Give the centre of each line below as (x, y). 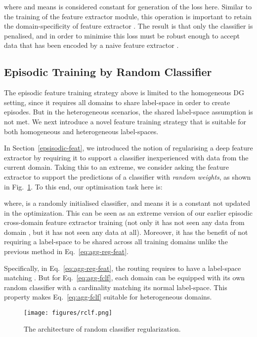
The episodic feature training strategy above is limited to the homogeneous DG (124, 93)
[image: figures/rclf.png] (68, 313)
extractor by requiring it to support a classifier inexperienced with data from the (126, 157)
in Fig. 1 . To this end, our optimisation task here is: (83, 186)
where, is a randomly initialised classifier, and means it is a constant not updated (127, 203)
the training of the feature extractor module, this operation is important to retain (128, 16)
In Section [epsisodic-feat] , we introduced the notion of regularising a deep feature (128, 148)
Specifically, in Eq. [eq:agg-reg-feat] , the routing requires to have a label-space (123, 268)
